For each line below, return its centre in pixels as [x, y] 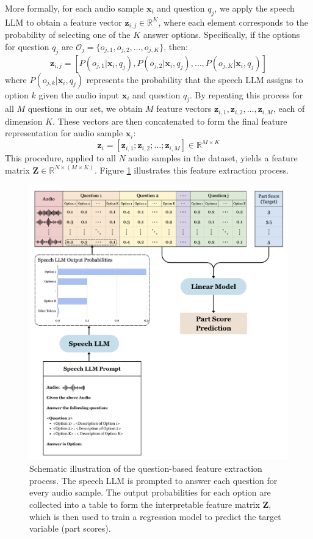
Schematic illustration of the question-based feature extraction [146, 468]
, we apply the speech [254, 8]
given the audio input [79, 94]
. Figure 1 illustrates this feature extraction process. [192, 170]
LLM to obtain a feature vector [63, 22]
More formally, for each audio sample [74, 8]
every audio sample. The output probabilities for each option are [150, 492]
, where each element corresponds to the [233, 22]
